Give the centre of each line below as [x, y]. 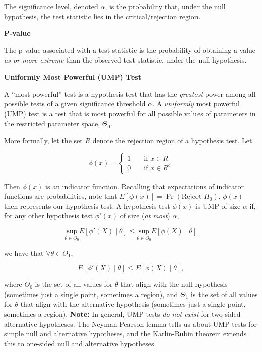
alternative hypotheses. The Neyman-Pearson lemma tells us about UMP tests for [130, 324]
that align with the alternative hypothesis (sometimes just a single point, [133, 304]
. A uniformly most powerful [196, 104]
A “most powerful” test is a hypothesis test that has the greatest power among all [130, 94]
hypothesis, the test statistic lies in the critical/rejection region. [102, 16]
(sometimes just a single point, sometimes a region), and [91, 294]
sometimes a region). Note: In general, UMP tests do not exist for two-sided [122, 313]
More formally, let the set [43, 140]
